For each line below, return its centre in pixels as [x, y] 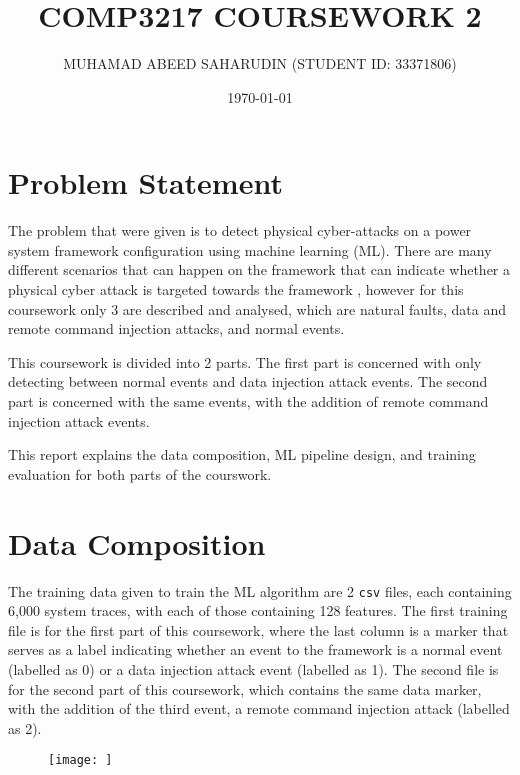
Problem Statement [145, 182]
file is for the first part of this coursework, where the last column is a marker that [258, 629]
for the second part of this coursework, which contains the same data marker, [245, 688]
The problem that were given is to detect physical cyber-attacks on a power [240, 230]
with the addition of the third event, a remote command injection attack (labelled [259, 708]
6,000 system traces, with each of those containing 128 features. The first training [258, 610]
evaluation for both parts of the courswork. [140, 473]
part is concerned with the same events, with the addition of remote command [248, 401]
